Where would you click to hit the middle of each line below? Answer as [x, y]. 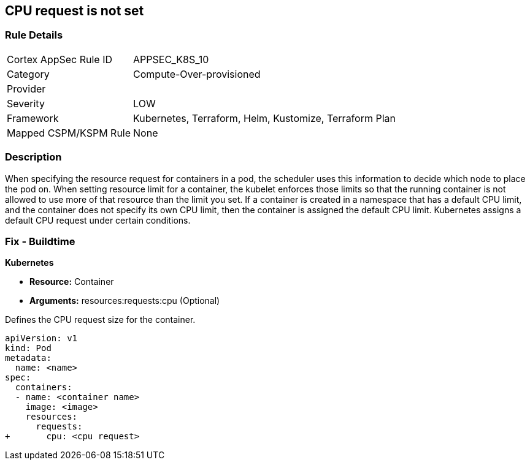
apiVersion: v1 [41, 338]
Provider [26, 89]
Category [28, 74]
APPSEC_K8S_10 [171, 59]
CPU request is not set [75, 11]
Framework [33, 118]
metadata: [28, 358]
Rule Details [34, 35]
